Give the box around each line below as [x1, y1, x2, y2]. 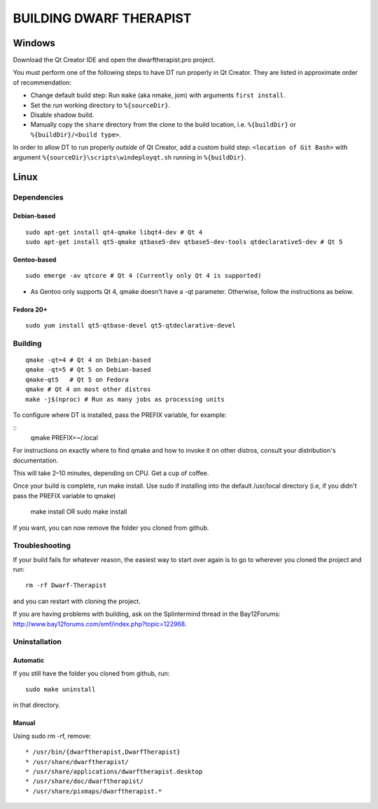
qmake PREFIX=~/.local [30, 433, 98, 442]
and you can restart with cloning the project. [13, 597, 141, 605]
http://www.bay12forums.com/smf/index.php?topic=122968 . [13, 619, 187, 628]
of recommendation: [13, 78, 72, 87]
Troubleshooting [13, 541, 71, 551]
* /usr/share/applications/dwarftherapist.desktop [25, 767, 203, 775]
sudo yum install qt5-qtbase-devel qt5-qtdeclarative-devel [25, 322, 236, 330]
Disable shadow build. [30, 111, 94, 119]
